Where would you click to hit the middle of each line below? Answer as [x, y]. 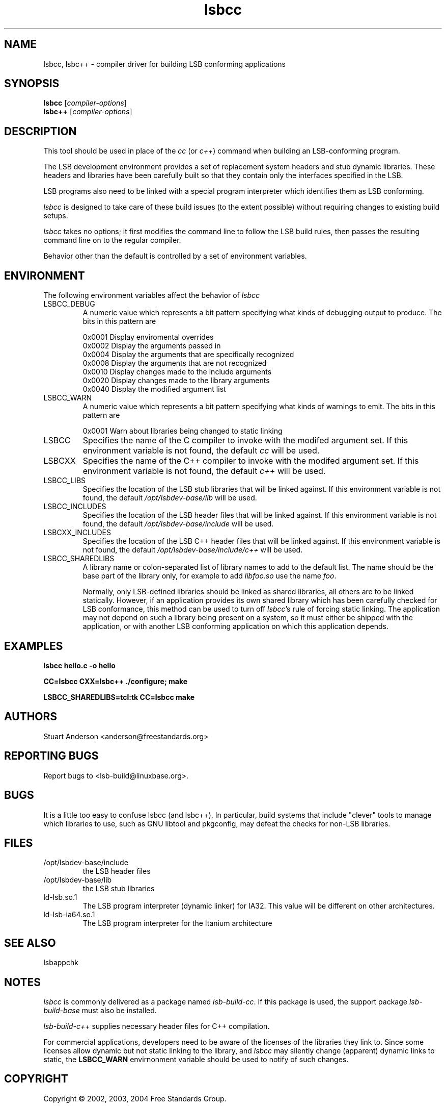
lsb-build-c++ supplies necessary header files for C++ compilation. [157, 1026]
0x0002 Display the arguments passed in [152, 346]
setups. [56, 216]
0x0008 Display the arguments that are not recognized [175, 363]
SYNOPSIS [32, 84]
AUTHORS [31, 717]
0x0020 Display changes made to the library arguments [176, 381]
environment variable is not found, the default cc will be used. [201, 451]
